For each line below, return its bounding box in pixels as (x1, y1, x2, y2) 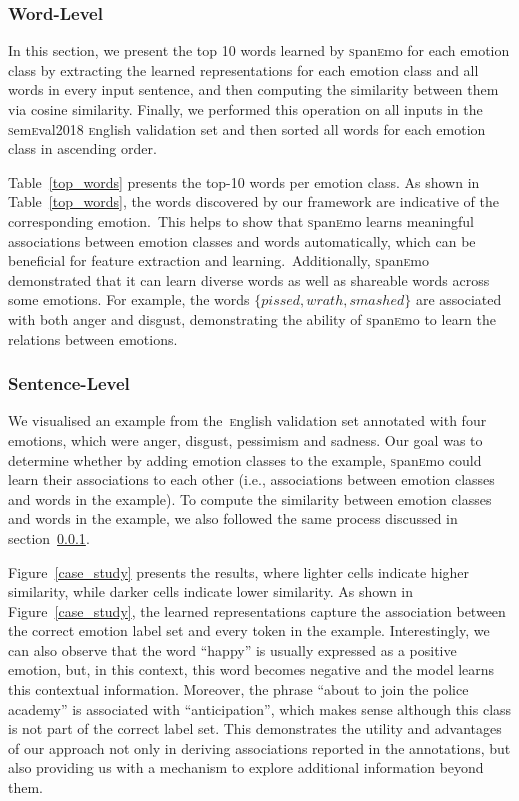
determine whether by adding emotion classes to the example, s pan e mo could (8, 449, 482, 470)
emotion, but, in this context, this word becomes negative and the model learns (8, 659, 495, 680)
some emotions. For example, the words (8, 289, 250, 310)
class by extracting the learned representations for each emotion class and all (8, 59, 479, 80)
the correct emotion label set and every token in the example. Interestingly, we (8, 620, 490, 641)
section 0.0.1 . (8, 527, 90, 548)
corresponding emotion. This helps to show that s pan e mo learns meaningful (8, 210, 474, 231)
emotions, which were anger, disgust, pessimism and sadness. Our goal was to (8, 429, 483, 450)
